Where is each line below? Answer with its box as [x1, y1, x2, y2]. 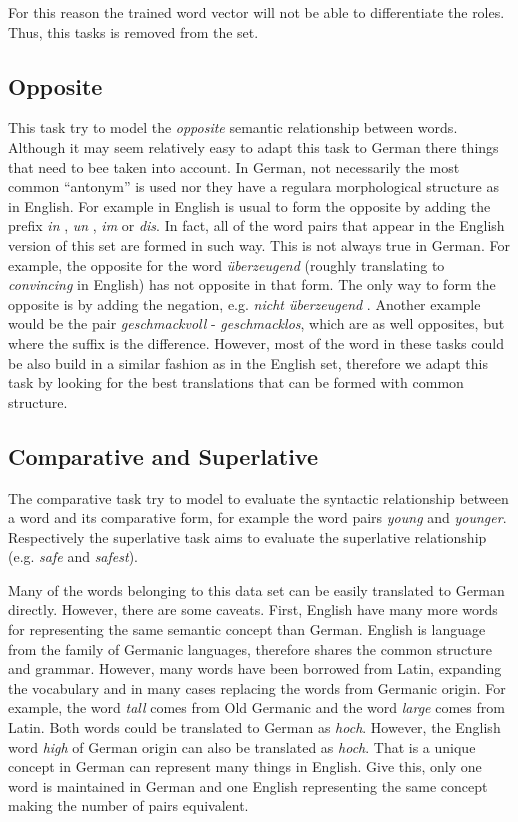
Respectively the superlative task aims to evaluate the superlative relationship [8, 526, 487, 547]
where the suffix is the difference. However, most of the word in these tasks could [8, 332, 504, 353]
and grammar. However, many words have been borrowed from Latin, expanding [8, 658, 502, 679]
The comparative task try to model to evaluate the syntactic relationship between [8, 487, 509, 508]
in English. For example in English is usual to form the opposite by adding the [8, 195, 491, 216]
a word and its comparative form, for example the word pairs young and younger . [8, 507, 507, 528]
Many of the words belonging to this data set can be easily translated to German [8, 579, 505, 600]
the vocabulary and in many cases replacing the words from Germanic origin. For [8, 677, 506, 698]
